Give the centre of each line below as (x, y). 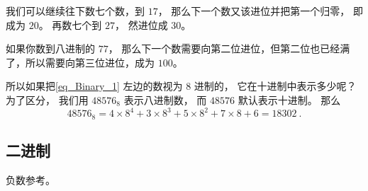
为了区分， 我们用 (47, 99)
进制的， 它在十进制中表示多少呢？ (275, 86)
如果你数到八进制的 (50, 48)
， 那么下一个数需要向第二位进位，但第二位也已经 (224, 48)
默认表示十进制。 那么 (289, 99)
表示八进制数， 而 (165, 99)
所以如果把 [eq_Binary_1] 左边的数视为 (94, 86)
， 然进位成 (141, 24)
